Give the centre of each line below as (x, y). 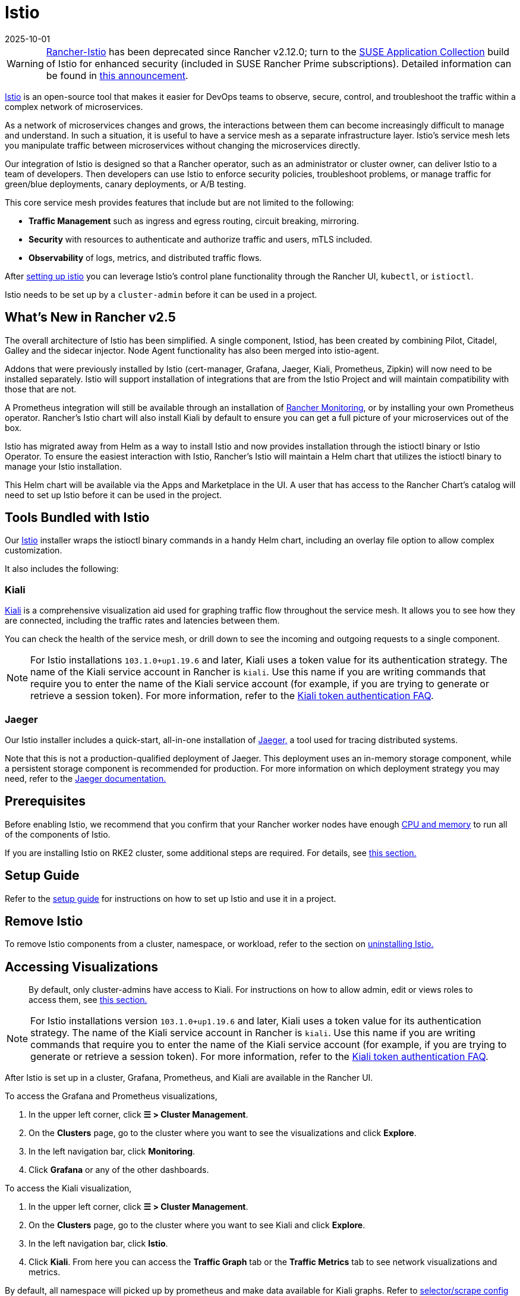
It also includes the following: (62, 569)
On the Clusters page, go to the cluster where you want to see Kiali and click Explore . (197, 1225)
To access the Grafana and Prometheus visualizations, (111, 1096)
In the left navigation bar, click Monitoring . (112, 1152)
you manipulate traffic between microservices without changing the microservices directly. (183, 145)
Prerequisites (45, 801)
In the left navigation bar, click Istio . (98, 1244)
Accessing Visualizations (82, 967)
